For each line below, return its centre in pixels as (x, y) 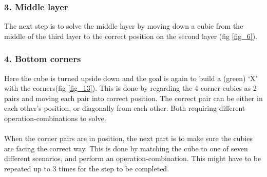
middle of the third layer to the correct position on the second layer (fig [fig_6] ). (131, 36)
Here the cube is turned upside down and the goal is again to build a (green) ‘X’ (131, 78)
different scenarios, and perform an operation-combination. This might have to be (133, 158)
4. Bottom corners (43, 59)
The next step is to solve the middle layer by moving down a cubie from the (124, 26)
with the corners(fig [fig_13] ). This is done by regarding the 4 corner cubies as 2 (130, 88)
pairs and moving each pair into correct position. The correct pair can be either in (133, 98)
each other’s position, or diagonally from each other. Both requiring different (125, 108)
